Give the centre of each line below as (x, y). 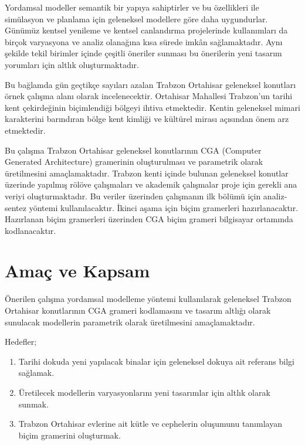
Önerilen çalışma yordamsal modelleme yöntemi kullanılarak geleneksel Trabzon (148, 299)
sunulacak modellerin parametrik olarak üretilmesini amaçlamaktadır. (130, 322)
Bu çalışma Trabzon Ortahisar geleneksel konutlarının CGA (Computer (133, 150)
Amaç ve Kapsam (77, 271)
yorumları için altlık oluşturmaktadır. (72, 64)
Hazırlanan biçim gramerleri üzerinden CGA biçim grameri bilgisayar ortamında (149, 219)
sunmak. (33, 404)
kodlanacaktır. (30, 230)
